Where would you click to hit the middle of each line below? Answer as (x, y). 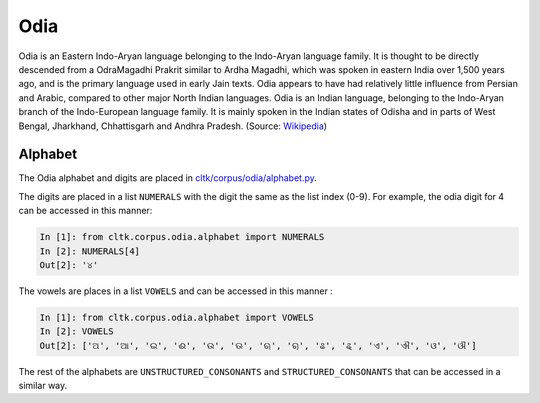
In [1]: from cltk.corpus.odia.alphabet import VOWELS (176, 317)
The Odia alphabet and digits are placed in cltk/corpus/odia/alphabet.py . (167, 178)
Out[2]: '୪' (69, 264)
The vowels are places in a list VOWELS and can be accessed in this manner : (176, 291)
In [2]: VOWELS (76, 331)
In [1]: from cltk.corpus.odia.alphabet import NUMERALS (182, 237)
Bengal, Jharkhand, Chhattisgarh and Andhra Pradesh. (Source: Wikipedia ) (173, 126)
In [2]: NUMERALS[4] (89, 251)
